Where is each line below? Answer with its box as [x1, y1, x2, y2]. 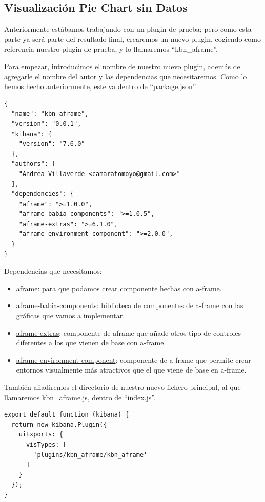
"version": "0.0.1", [11, 120, 81, 127]
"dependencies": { [11, 190, 74, 198]
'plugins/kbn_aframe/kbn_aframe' [33, 451, 148, 459]
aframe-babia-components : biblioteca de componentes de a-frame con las [16, 300, 243, 311]
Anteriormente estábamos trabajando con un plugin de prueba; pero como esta [4, 24, 252, 34]
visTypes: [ [26, 441, 67, 448]
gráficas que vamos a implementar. [16, 310, 125, 321]
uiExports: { [18, 431, 63, 439]
